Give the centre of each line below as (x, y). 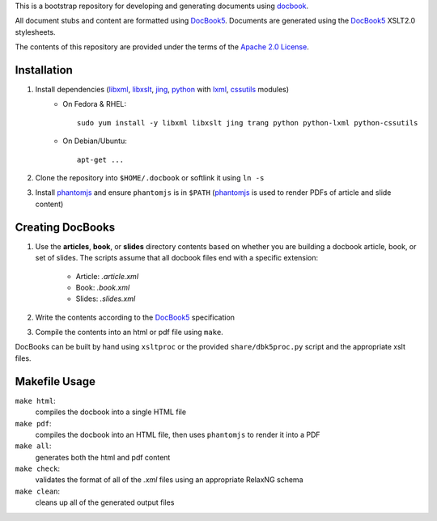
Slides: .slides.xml (106, 299)
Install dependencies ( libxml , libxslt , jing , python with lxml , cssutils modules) (162, 90)
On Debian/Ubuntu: (95, 141)
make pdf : (33, 423)
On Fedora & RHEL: (95, 104)
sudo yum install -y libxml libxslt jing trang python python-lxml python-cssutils (248, 123)
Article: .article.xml (107, 276)
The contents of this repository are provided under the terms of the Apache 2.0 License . (162, 47)
